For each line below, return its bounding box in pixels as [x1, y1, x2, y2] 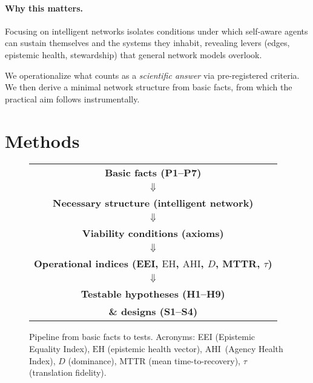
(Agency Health [225, 342, 283, 355]
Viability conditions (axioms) [82, 226, 224, 241]
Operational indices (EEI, [34, 256, 159, 271]
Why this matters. [5, 1, 83, 14]
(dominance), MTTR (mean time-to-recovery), [68, 354, 241, 367]
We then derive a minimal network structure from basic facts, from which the [5, 81, 292, 93]
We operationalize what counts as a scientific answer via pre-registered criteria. [5, 68, 300, 81]
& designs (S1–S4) [108, 304, 198, 319]
